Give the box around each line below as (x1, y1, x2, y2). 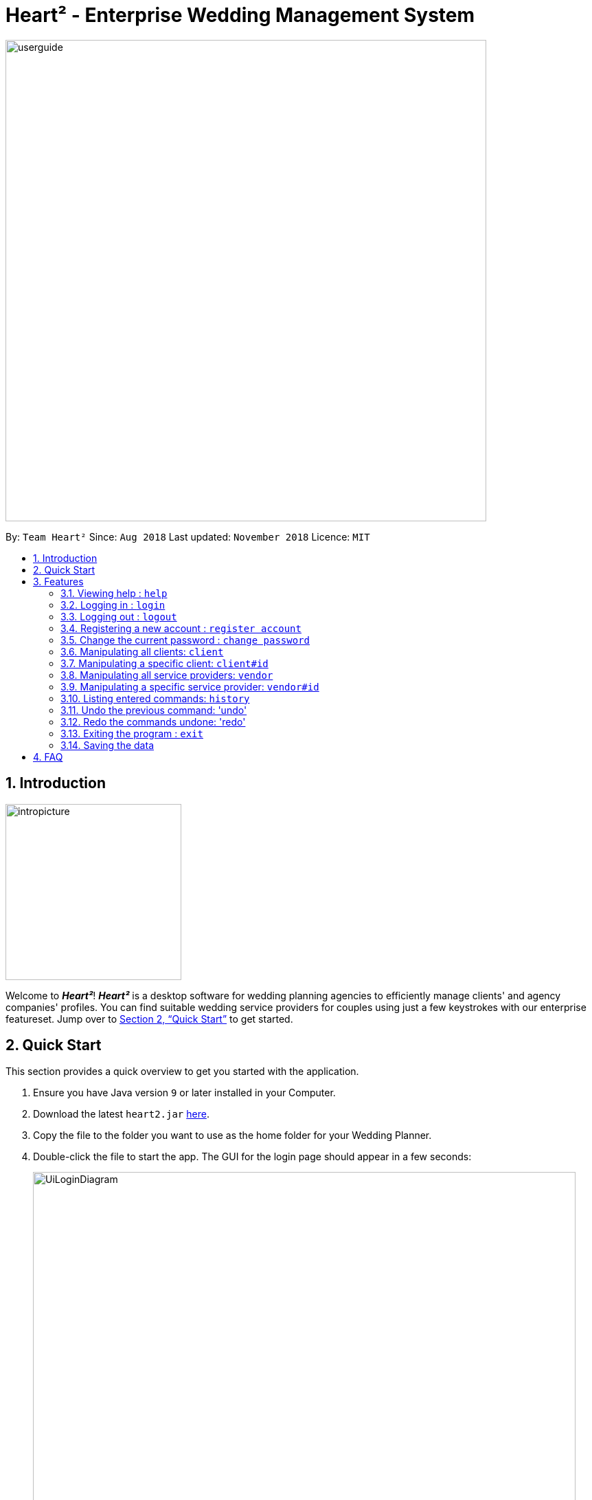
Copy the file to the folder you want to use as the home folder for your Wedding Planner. (33, 1129, 432, 1142)
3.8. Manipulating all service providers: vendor (60, 669, 273, 681)
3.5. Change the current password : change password (60, 633, 310, 646)
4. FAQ (33, 750, 63, 763)
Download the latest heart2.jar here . (33, 1108, 209, 1120)
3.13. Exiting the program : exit (60, 727, 203, 739)
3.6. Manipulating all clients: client (60, 645, 224, 657)
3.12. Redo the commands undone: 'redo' (60, 715, 246, 728)
